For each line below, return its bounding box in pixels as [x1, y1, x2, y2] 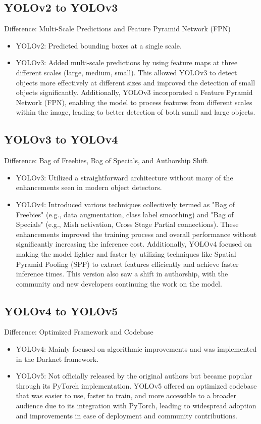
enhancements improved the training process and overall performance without [16, 228, 257, 239]
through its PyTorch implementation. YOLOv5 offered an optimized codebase [16, 380, 257, 391]
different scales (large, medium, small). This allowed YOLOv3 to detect [16, 67, 237, 77]
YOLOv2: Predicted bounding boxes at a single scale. [16, 40, 182, 51]
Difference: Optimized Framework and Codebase [4, 326, 153, 337]
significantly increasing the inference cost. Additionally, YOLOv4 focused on [16, 239, 252, 249]
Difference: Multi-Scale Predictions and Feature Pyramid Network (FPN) [4, 23, 231, 34]
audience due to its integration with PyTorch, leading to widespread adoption [16, 400, 256, 411]
